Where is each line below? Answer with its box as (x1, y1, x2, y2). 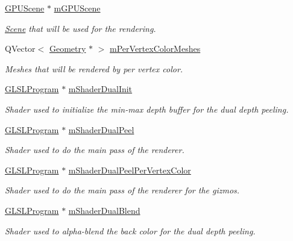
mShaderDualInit (68, 83, 133, 95)
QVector (5, 42, 36, 55)
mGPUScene (54, 2, 101, 14)
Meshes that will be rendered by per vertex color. (5, 62, 183, 75)
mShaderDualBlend (68, 204, 140, 216)
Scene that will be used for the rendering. (5, 22, 156, 34)
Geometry (49, 42, 86, 55)
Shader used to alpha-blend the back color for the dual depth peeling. (5, 224, 256, 237)
